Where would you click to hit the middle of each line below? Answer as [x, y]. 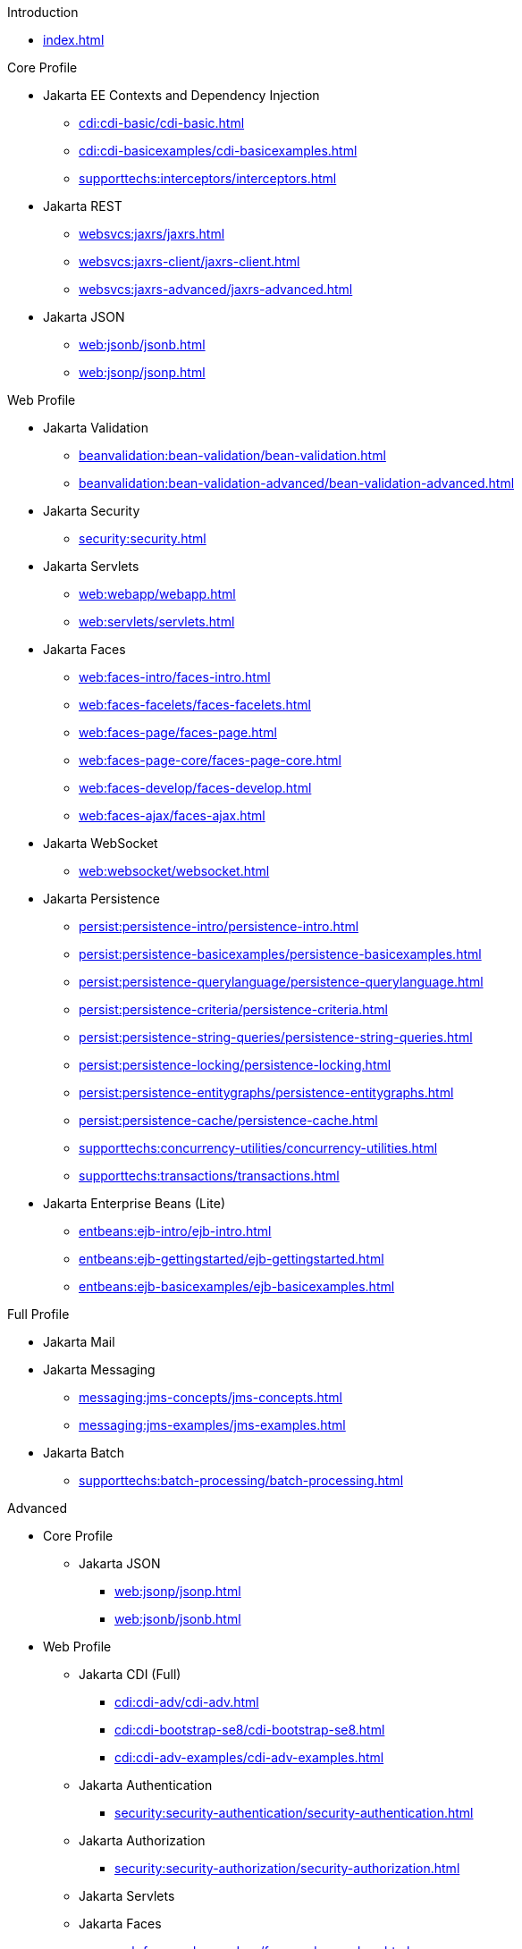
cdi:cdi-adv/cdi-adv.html [187, 1702]
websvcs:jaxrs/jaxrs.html [152, 234]
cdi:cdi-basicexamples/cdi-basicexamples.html [218, 151]
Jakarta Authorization [142, 1840]
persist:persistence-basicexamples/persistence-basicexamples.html [280, 954]
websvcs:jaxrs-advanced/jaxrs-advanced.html [216, 289]
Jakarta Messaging [99, 1369]
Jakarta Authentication [146, 1785]
